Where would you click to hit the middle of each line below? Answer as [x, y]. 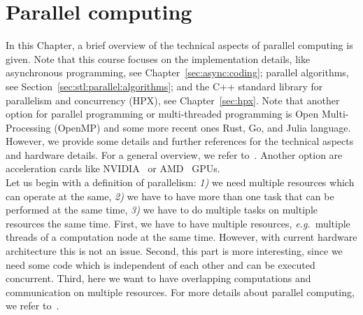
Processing [28, 127]
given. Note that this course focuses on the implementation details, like [158, 58]
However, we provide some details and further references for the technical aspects [180, 141]
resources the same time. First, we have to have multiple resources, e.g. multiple [178, 223]
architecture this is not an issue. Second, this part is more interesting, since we [174, 251]
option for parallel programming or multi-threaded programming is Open [162, 114]
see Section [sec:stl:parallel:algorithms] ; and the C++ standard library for [164, 86]
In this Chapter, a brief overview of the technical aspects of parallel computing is [179, 45]
